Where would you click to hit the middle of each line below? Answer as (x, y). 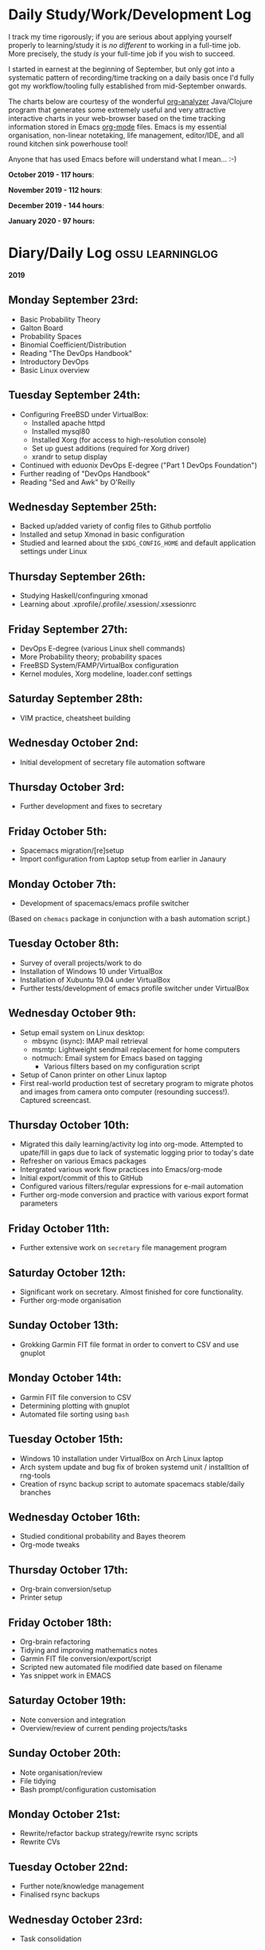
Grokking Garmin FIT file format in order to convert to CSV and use (129, 1344)
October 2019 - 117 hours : (51, 174)
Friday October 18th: (60, 1622)
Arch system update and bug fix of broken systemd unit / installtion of (134, 1467)
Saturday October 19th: (67, 1700)
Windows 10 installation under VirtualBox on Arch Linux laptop (122, 1458)
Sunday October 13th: (64, 1325)
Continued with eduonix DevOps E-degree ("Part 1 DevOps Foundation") (138, 465)
